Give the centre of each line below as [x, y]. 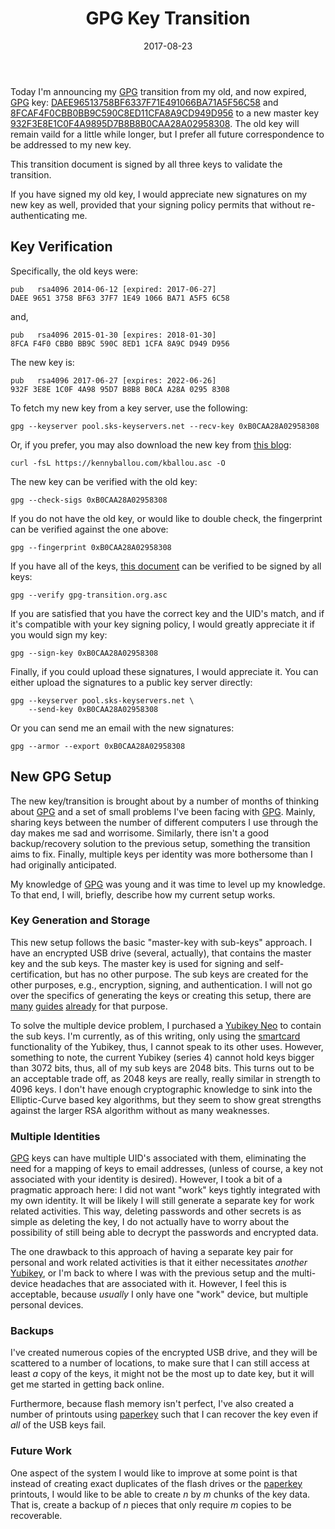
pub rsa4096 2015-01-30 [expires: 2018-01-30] [113, 335]
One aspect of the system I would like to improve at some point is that [154, 1473]
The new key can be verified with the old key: [104, 481]
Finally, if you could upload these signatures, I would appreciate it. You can [164, 671]
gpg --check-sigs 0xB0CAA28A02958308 [89, 500]
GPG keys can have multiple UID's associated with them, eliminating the [158, 1158]
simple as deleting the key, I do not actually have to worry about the [150, 1222]
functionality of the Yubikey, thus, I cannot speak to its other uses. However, [167, 1046]
